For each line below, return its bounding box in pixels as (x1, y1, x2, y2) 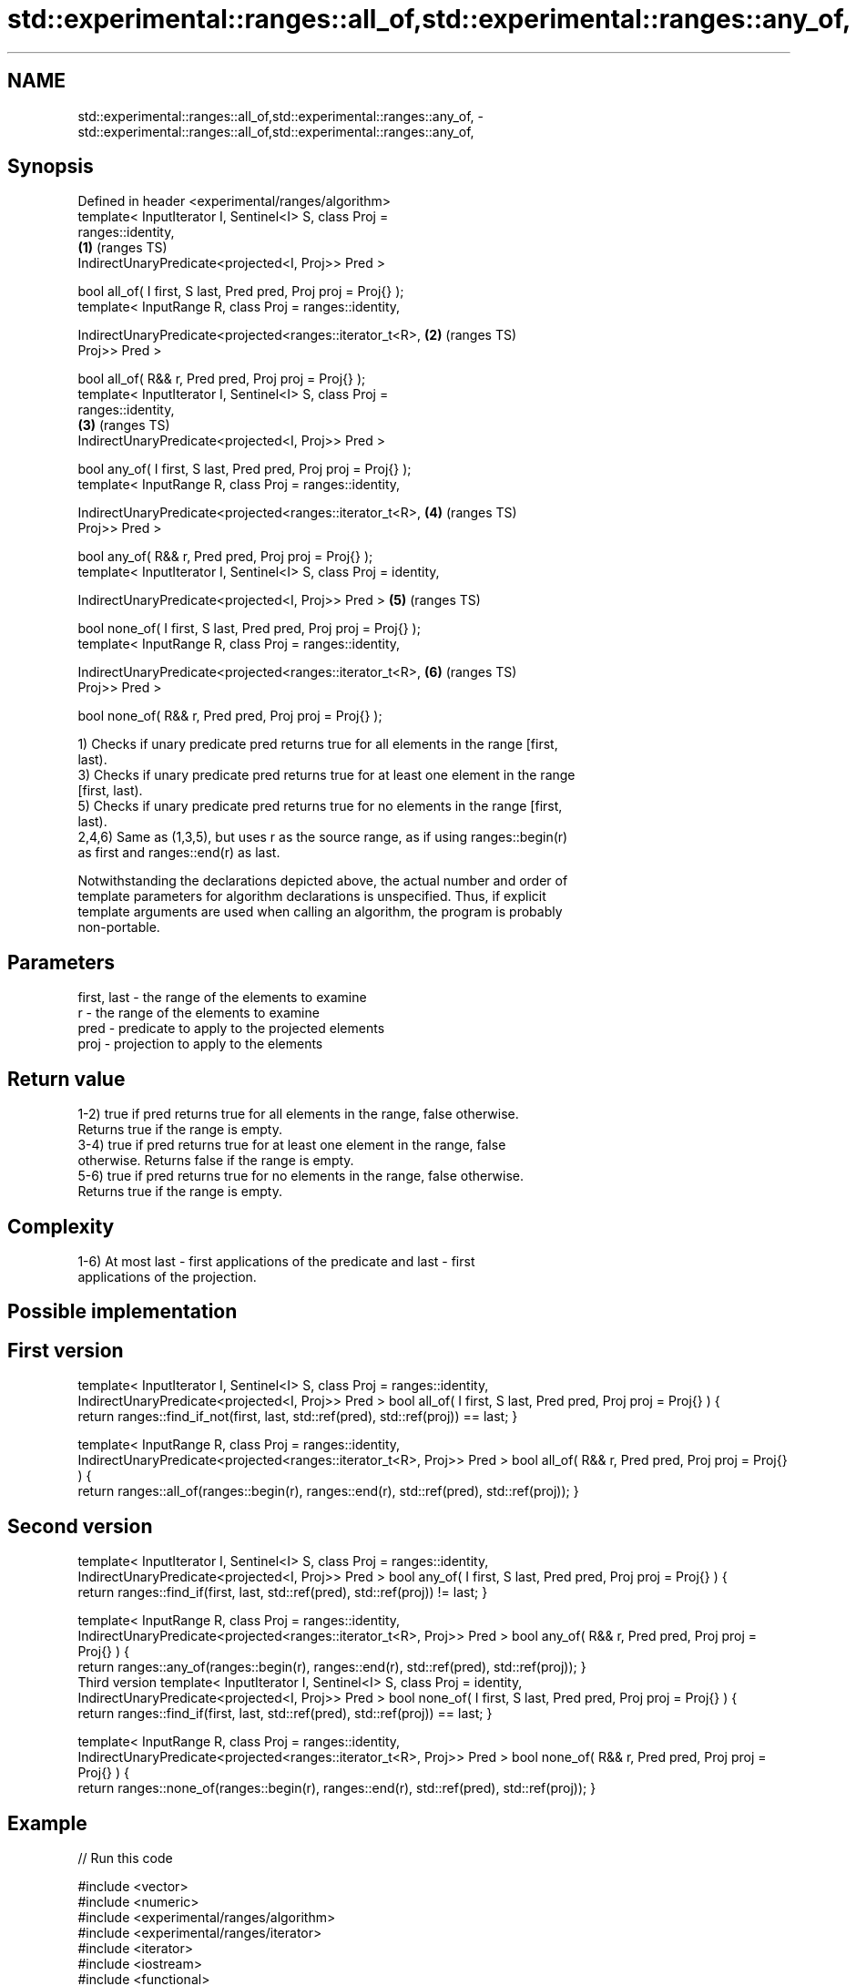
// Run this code (77, 1849, 173, 1866)
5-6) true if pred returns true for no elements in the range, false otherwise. (77, 1168, 525, 1184)
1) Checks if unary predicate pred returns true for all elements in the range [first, (77, 736, 558, 752)
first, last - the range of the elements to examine (77, 989, 367, 1006)
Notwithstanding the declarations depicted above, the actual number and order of (77, 873, 568, 889)
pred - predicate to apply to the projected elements (77, 1020, 385, 1037)
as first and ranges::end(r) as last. (77, 845, 280, 861)
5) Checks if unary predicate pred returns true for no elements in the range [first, (77, 798, 563, 814)
